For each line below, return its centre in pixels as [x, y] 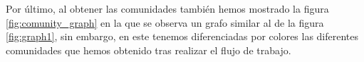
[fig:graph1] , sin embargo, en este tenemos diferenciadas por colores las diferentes [182, 36]
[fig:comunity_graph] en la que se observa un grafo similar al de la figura [165, 22]
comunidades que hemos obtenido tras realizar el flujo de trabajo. [149, 50]
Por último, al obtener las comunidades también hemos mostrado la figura [167, 8]
